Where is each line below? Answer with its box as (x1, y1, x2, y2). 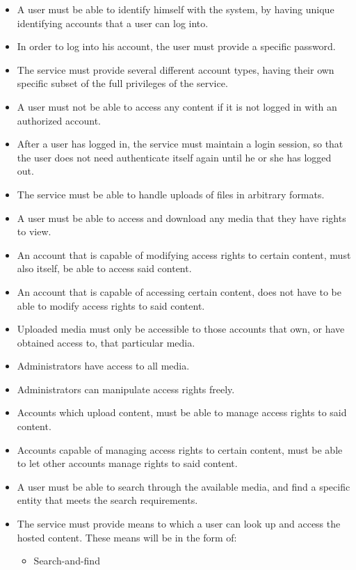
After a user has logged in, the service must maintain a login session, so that (17, 136, 343, 151)
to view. (17, 224, 51, 239)
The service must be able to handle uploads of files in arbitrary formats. (17, 187, 325, 201)
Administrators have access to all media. (17, 358, 190, 373)
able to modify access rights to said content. (17, 298, 205, 312)
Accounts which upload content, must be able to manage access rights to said (17, 405, 347, 420)
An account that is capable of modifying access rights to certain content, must (17, 247, 351, 262)
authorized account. (17, 113, 102, 127)
